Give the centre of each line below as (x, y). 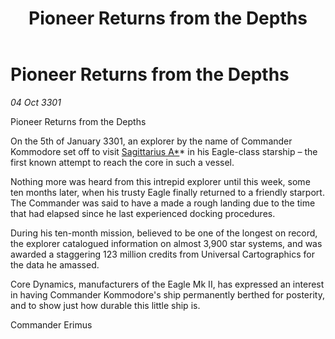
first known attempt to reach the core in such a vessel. (122, 162)
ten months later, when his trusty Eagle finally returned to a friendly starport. (167, 192)
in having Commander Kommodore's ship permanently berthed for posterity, (167, 294)
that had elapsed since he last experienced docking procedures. (143, 213)
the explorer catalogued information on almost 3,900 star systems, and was (166, 243)
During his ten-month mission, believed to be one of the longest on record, (164, 233)
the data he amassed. (55, 264)
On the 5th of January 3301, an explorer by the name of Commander (151, 141)
